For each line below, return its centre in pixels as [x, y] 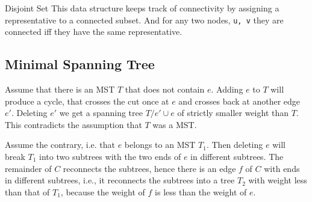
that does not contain [165, 89]
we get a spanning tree [101, 113]
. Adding [227, 89]
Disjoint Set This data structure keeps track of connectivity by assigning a [142, 8]
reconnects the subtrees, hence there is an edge [149, 168]
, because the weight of [103, 191]
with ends [282, 168]
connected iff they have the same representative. [94, 32]
